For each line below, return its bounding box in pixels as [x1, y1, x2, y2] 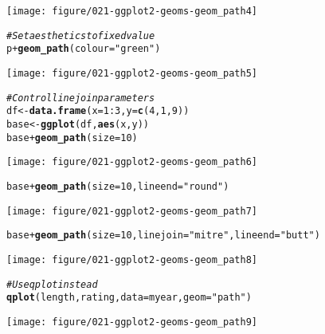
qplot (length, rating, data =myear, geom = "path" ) [6, 292, 252, 304]
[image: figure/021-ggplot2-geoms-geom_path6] [6, 156, 257, 168]
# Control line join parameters [6, 92, 155, 104]
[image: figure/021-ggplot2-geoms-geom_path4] [6, 6, 257, 17]
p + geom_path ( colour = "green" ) [6, 43, 161, 55]
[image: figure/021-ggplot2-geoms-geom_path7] [6, 205, 257, 217]
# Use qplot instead [6, 278, 98, 290]
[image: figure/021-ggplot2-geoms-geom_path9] [6, 316, 257, 328]
